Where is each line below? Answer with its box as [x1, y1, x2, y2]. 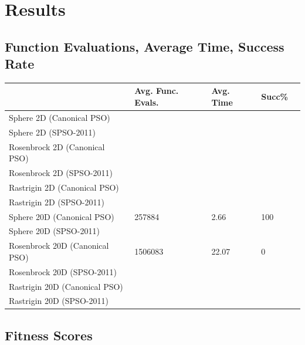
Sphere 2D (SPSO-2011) [9, 126, 96, 138]
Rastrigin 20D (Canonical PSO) [9, 280, 123, 292]
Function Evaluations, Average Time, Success [5, 37, 284, 55]
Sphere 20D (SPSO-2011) [9, 225, 100, 237]
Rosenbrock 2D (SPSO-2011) [9, 167, 113, 179]
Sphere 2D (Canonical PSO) [9, 111, 110, 123]
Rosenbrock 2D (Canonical [9, 140, 105, 153]
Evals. [134, 96, 159, 109]
